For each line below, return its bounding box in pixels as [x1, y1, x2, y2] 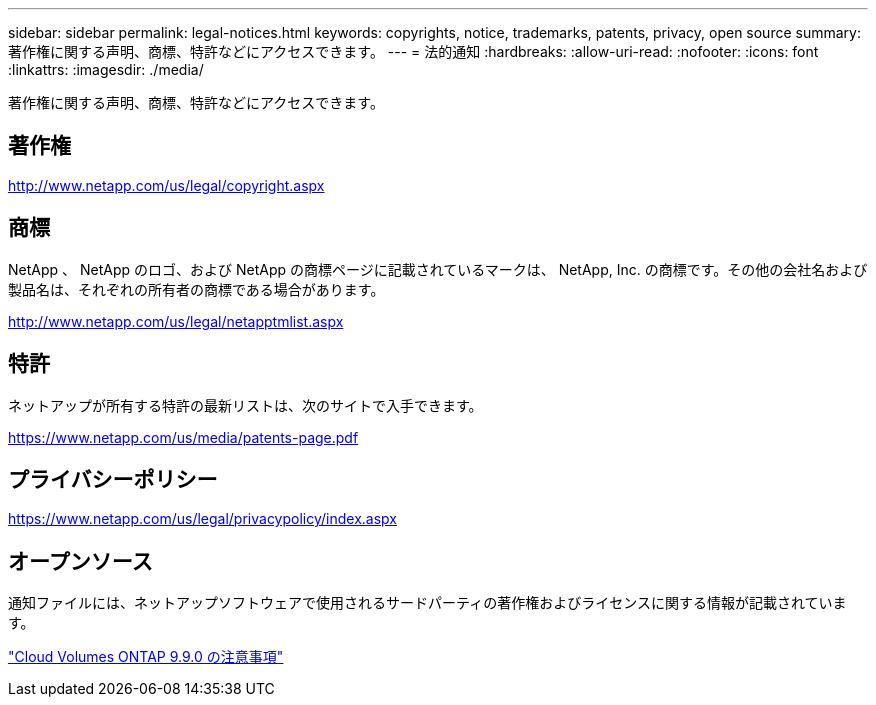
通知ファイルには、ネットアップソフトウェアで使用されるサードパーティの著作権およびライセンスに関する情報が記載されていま [8, 594, 847, 612]
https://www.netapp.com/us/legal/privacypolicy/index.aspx [8, 510, 397, 528]
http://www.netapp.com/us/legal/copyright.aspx [8, 176, 325, 194]
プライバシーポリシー [8, 466, 218, 492]
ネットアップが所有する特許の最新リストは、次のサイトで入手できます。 [8, 396, 483, 414]
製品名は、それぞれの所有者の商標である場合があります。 [8, 280, 385, 298]
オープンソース [8, 548, 153, 574]
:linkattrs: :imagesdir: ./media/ [8, 61, 204, 78]
